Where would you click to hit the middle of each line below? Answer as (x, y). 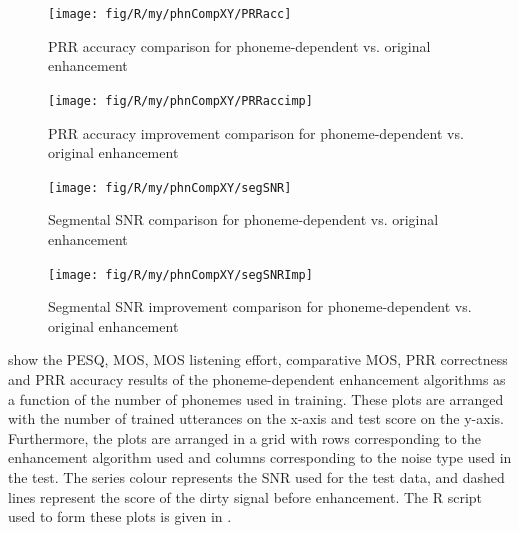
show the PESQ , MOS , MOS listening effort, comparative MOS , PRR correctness (258, 359)
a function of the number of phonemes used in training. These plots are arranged (256, 398)
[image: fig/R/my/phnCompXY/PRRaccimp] (180, 100)
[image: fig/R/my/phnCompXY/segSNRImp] (180, 274)
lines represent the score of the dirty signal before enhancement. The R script (245, 496)
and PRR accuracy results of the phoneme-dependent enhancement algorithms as (257, 378)
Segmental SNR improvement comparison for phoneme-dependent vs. (260, 306)
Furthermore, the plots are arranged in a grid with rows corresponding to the (244, 437)
